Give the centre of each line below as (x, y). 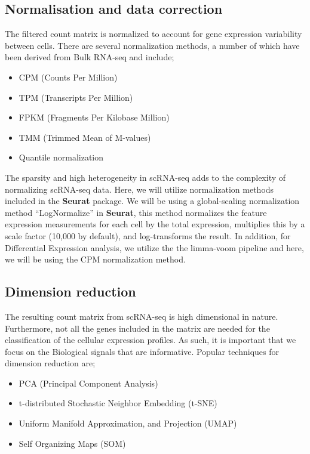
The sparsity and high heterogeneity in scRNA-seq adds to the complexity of (145, 177)
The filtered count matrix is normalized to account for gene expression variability (154, 34)
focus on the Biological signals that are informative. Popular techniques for (142, 351)
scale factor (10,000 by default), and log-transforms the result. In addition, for (148, 235)
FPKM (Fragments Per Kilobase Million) (94, 117)
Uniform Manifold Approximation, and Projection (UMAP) (128, 423)
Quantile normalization (61, 157)
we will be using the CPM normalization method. (95, 259)
